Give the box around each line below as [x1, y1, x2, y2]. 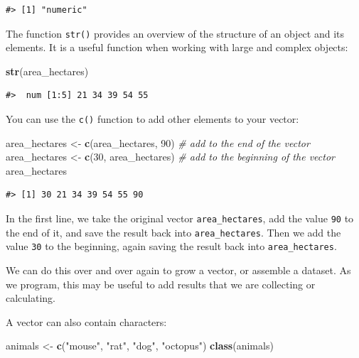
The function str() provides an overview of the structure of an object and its [6, 26, 345, 40]
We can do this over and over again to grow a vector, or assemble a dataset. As [6, 263, 351, 278]
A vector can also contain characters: [6, 314, 167, 329]
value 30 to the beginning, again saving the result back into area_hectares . [6, 239, 337, 254]
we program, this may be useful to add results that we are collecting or [6, 276, 316, 291]
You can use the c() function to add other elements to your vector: [6, 112, 299, 126]
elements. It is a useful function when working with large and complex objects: [6, 40, 348, 55]
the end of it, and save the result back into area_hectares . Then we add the [6, 224, 341, 239]
